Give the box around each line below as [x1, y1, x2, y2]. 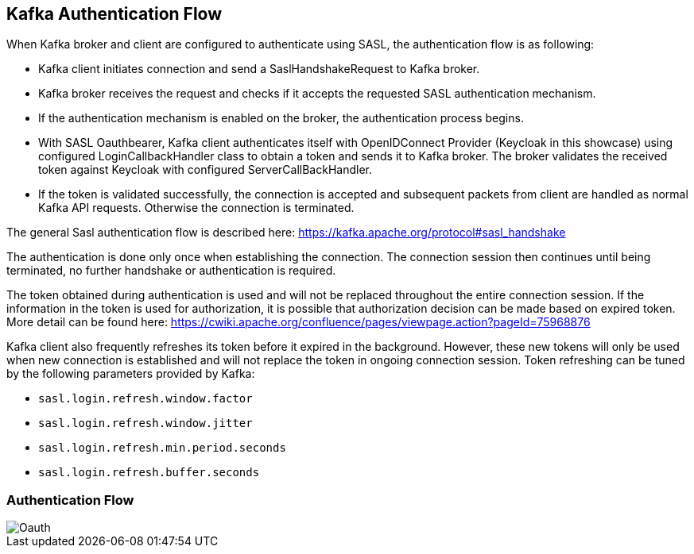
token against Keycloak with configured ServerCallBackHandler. [38, 163, 372, 177]
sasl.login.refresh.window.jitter [38, 417, 253, 430]
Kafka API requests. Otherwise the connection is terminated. [38, 201, 355, 215]
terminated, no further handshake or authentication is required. [6, 264, 336, 278]
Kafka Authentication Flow [6, 4, 223, 24]
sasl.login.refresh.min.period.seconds [38, 441, 286, 455]
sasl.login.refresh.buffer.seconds [38, 466, 260, 479]
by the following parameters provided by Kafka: [6, 367, 255, 381]
